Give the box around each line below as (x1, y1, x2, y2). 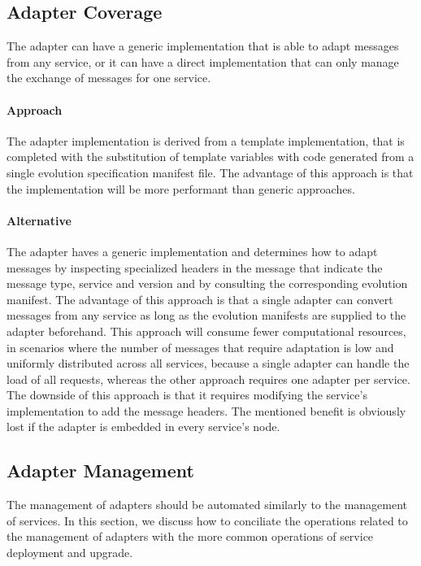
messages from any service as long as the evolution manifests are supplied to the (7, 307, 406, 324)
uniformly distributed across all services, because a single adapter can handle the (7, 355, 410, 372)
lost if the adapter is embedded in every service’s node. (7, 418, 280, 435)
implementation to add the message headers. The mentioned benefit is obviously (7, 402, 406, 419)
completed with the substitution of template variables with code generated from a (7, 148, 414, 165)
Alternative (7, 211, 72, 229)
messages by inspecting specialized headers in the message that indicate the (7, 259, 383, 276)
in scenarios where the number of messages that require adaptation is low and (7, 338, 394, 355)
